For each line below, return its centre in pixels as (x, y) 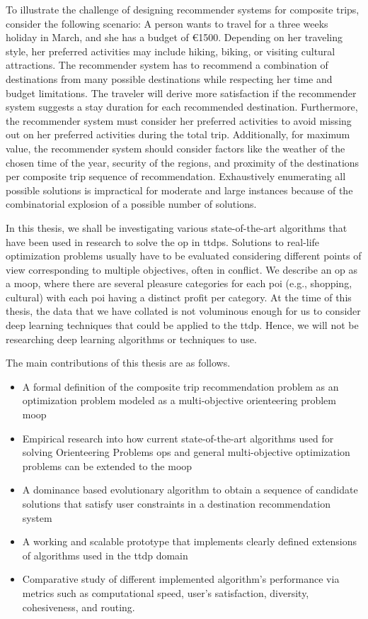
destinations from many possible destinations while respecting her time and (169, 78)
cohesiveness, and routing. (79, 607)
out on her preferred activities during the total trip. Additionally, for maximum (178, 134)
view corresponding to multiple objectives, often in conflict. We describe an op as (182, 269)
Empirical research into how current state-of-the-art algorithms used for (178, 438)
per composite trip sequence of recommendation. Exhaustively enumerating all (176, 176)
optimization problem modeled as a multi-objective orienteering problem (179, 400)
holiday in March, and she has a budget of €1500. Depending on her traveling (174, 37)
